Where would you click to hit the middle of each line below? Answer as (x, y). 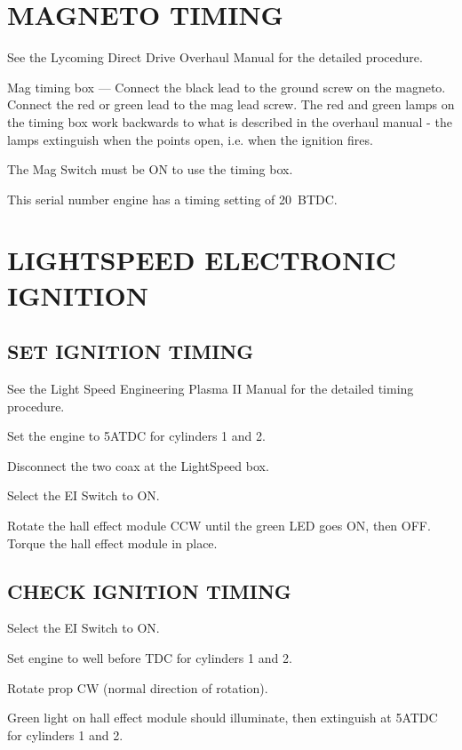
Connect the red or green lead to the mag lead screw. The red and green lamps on (231, 104)
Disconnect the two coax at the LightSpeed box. (138, 465)
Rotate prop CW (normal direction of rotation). (138, 687)
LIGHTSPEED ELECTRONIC (202, 260)
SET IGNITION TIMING (131, 351)
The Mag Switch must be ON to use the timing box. (150, 169)
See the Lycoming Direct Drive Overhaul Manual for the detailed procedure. (215, 57)
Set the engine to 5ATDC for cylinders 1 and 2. (136, 436)
